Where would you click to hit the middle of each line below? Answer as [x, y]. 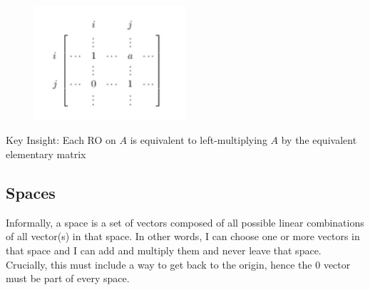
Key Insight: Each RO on [61, 140]
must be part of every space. [68, 278]
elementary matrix [46, 154]
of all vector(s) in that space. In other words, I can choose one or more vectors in [183, 236]
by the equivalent [319, 140]
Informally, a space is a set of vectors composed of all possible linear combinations [185, 222]
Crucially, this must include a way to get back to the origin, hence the [159, 264]
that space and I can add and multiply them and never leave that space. [164, 250]
